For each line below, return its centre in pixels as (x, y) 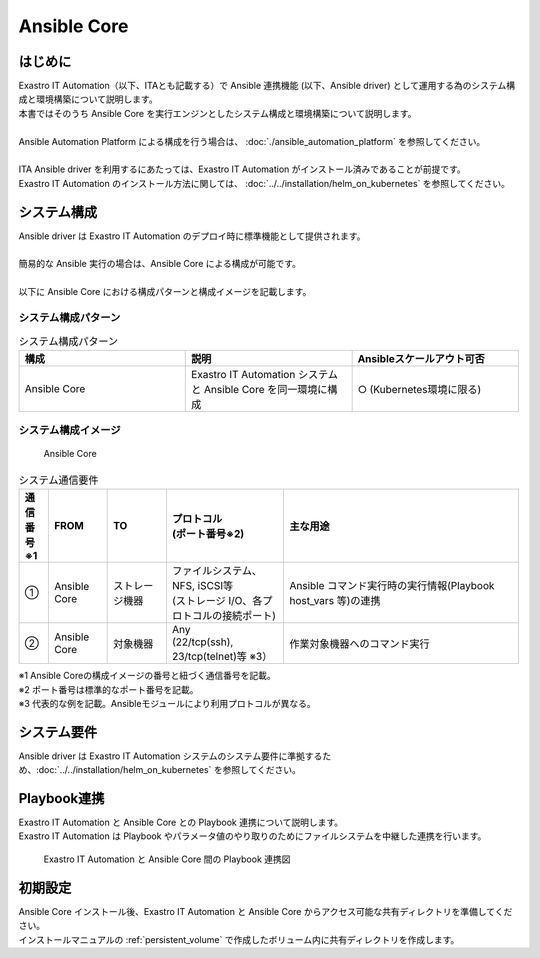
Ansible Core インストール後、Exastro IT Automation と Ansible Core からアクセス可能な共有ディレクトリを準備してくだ (265, 911)
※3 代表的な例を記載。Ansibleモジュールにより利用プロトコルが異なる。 (167, 703)
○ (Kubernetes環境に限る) (419, 389)
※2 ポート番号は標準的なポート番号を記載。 (108, 689)
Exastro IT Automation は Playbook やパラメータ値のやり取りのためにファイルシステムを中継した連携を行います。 (252, 836)
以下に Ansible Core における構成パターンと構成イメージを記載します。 (165, 292)
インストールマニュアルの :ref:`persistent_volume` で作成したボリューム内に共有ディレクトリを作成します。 (239, 939)
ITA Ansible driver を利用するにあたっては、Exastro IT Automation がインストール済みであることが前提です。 (242, 169)
